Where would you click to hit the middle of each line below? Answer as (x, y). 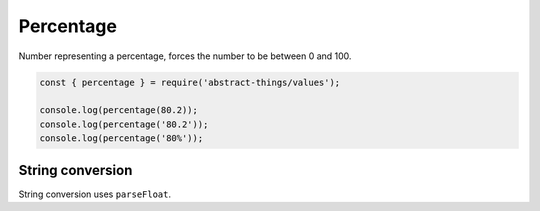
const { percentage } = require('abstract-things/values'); (190, 82)
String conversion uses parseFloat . (95, 194)
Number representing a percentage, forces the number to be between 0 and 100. (185, 56)
